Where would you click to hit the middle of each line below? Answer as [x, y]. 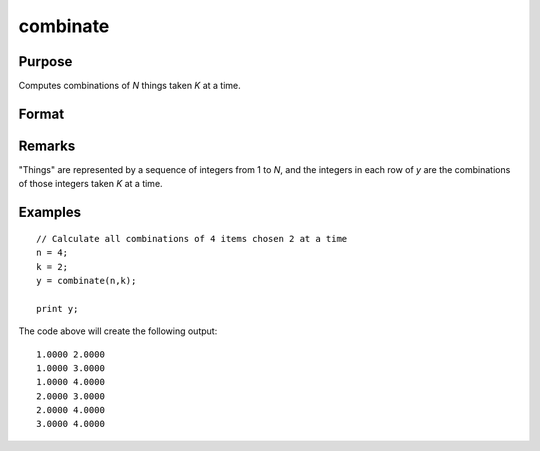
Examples [50, 212]
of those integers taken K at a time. [91, 184]
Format [41, 113]
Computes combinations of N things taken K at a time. [130, 86]
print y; [57, 308]
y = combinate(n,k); [86, 280]
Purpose [45, 61]
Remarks [47, 145]
